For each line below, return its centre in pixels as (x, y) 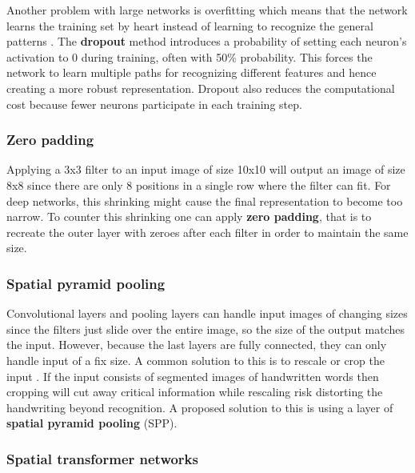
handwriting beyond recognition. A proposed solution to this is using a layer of (200, 407)
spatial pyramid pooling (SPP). (92, 423)
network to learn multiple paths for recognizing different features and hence (192, 72)
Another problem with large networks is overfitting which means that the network (207, 10)
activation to (38, 56)
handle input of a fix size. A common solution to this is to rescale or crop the (196, 360)
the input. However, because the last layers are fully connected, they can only (197, 345)
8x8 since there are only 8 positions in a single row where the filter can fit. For (199, 184)
